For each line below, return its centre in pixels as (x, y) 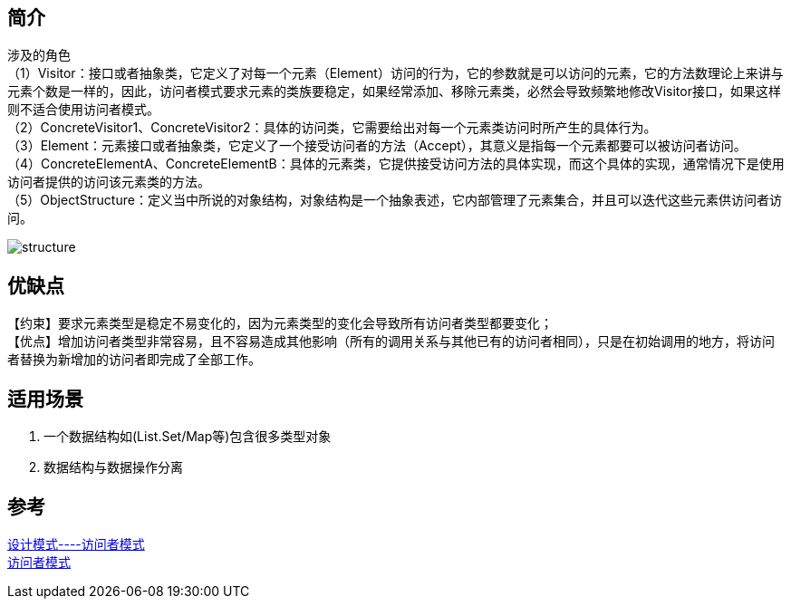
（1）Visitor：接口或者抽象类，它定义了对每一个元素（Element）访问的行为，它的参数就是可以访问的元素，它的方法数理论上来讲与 (395, 73)
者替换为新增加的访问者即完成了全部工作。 (134, 360)
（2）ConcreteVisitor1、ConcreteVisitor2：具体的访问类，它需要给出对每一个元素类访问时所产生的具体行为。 (332, 128)
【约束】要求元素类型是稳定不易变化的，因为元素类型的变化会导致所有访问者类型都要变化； (280, 323)
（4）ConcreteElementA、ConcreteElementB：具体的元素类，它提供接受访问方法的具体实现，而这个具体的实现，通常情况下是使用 (396, 164)
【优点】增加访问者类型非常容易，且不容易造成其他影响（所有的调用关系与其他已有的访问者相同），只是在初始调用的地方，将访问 (391, 341)
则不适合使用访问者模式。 (83, 110)
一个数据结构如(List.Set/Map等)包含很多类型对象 (188, 437)
